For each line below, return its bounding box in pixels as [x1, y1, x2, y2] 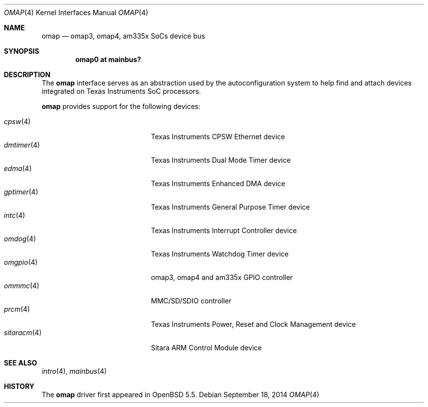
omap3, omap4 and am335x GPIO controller [151, 273, 293, 281]
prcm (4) [4, 305, 30, 313]
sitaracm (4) [4, 328, 42, 337]
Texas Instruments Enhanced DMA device [151, 179, 285, 188]
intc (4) [4, 211, 25, 219]
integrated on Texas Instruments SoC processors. [42, 87, 201, 95]
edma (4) [4, 164, 32, 172]
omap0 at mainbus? [75, 55, 141, 64]
